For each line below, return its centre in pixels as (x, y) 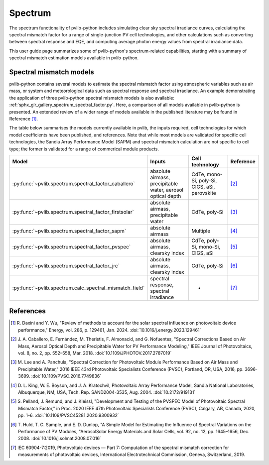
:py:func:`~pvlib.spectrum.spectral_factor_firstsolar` (73, 212)
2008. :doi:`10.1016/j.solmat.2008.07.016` (60, 439)
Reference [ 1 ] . (24, 118)
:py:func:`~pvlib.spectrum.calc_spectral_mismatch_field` (78, 288)
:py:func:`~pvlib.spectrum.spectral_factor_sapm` (69, 231)
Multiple (201, 231)
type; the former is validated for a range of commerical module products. (84, 149)
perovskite (204, 193)
